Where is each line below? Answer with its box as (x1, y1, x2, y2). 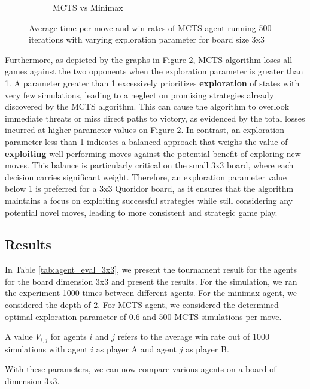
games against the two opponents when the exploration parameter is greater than (5, 65, 303, 77)
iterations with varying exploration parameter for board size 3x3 (29, 33, 265, 46)
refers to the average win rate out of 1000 (117, 330, 270, 343)
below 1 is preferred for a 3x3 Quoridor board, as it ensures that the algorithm (5, 182, 294, 195)
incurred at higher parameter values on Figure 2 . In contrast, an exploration (5, 123, 284, 136)
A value (5, 330, 33, 343)
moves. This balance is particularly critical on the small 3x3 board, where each (5, 159, 294, 171)
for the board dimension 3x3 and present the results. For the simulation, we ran (5, 275, 297, 287)
